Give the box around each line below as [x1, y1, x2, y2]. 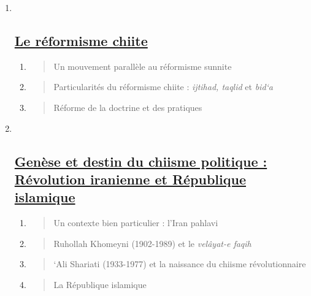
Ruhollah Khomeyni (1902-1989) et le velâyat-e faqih [53, 237, 251, 249]
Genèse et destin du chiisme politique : [14, 151, 267, 170]
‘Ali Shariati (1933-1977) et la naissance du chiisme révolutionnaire [53, 257, 306, 270]
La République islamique [53, 278, 147, 290]
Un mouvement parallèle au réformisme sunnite [53, 59, 232, 72]
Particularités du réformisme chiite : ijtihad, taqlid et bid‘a [53, 80, 274, 93]
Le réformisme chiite [14, 31, 148, 50]
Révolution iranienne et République [14, 169, 246, 188]
